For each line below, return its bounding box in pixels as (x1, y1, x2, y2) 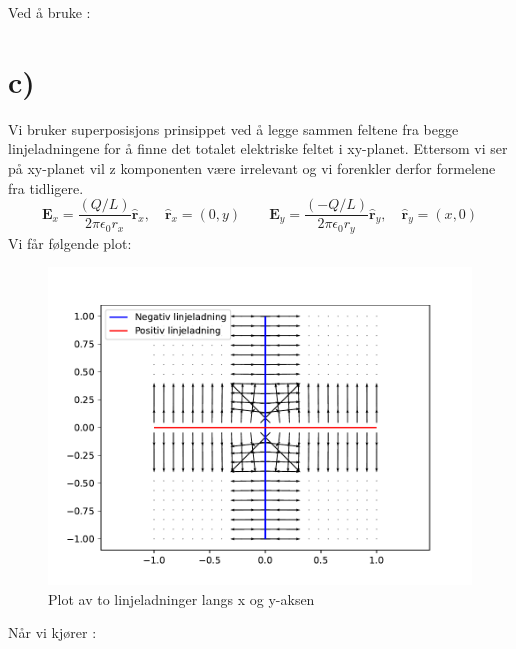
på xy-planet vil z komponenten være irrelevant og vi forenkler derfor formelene (8, 157, 496, 178)
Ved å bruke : (8, 2, 91, 22)
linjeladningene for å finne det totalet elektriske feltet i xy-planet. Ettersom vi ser (8, 138, 508, 159)
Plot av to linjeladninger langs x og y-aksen (48, 588, 315, 609)
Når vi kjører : (8, 622, 97, 643)
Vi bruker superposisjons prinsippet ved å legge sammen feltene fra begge (8, 118, 459, 139)
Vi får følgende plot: (8, 232, 132, 253)
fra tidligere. (8, 177, 84, 198)
